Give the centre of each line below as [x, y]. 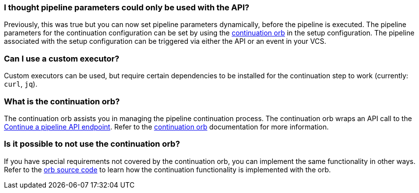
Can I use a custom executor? [62, 58]
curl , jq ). [21, 84]
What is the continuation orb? [62, 101]
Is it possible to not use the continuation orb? [92, 144]
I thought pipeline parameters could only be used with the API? [127, 7]
